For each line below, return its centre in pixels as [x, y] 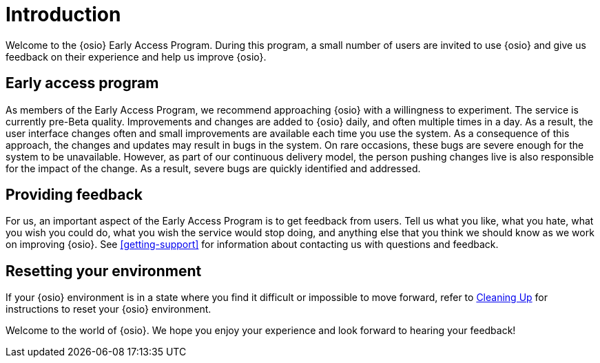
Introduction [63, 14]
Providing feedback [74, 195]
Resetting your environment [104, 271]
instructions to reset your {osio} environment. [108, 309]
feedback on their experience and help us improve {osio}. [136, 56]
